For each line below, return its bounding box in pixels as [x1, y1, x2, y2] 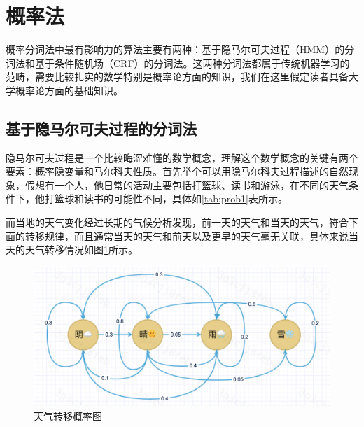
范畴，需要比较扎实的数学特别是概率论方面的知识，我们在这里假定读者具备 [6, 69, 349, 84]
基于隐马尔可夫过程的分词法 [6, 117, 197, 139]
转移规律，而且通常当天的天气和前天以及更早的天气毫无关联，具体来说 [24, 228, 349, 243]
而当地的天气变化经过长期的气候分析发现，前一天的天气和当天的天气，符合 [6, 215, 349, 230]
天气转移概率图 [34, 409, 102, 423]
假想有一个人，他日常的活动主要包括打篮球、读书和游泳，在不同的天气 [24, 177, 349, 192]
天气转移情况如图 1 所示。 [24, 242, 138, 257]
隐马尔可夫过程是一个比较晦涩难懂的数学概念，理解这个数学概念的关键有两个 [6, 150, 358, 164]
